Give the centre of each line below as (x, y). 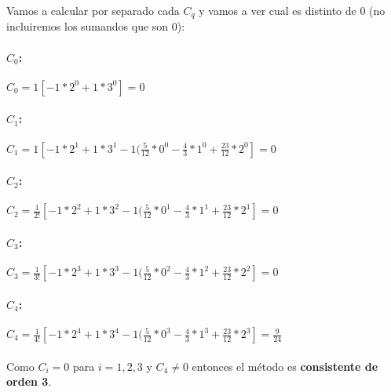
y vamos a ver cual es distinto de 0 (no (292, 10)
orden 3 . (29, 381)
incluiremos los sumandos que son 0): (96, 26)
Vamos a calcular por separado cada (93, 10)
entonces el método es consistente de (285, 366)
